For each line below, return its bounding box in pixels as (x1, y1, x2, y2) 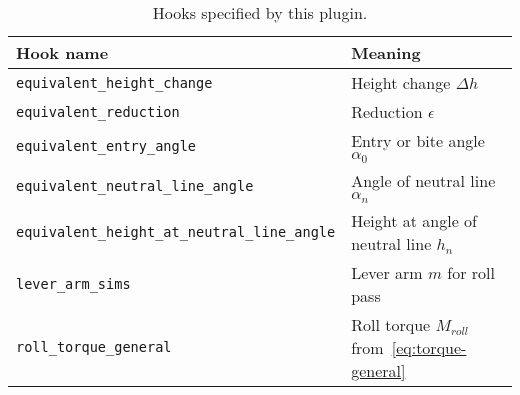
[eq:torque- (391, 335, 467, 359)
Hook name (16, 41, 109, 64)
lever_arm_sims (16, 275, 131, 292)
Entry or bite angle (351, 129, 485, 152)
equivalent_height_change (16, 74, 213, 91)
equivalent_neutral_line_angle (16, 177, 254, 194)
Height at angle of (351, 208, 477, 232)
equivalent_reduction (16, 103, 180, 120)
